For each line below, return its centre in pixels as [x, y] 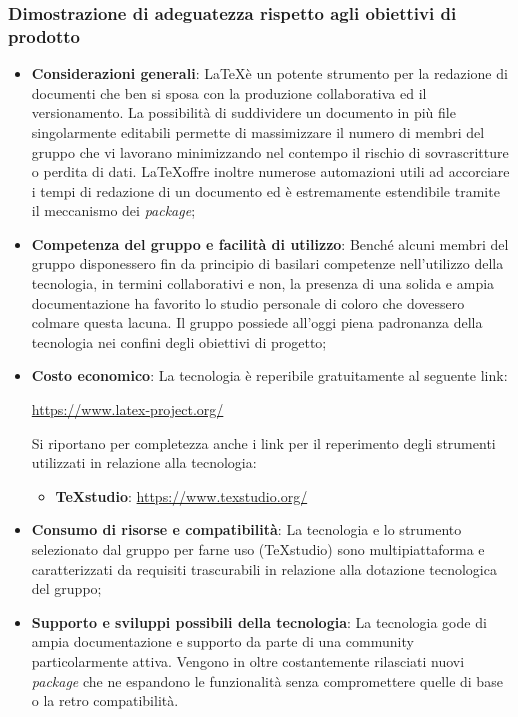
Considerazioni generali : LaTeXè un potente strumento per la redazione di [269, 73]
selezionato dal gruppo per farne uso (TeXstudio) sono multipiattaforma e [258, 549]
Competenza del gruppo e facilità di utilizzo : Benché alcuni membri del [270, 243]
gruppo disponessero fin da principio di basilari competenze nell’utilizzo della [267, 263]
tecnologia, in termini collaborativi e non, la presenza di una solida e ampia [263, 283]
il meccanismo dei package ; [113, 210]
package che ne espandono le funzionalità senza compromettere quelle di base [267, 680]
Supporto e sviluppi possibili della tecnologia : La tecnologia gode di [259, 621]
